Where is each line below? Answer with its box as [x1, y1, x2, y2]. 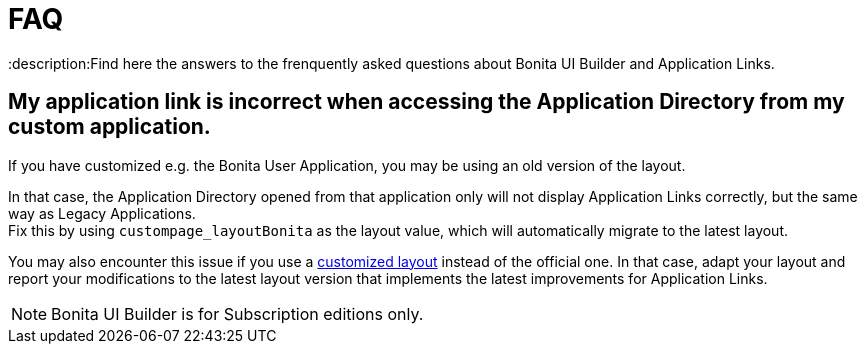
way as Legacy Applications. [8, 204, 196, 222]
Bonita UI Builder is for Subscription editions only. [51, 303, 424, 324]
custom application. [8, 114, 211, 140]
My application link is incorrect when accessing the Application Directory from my [8, 89, 845, 115]
